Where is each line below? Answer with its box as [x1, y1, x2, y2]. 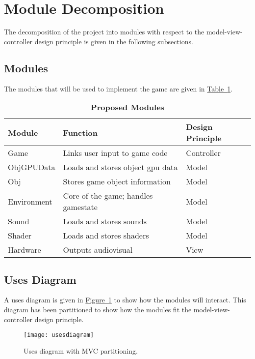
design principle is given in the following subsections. [34, 36, 193, 46]
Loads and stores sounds [63, 215, 147, 227]
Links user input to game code [63, 147, 168, 159]
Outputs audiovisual [63, 244, 133, 256]
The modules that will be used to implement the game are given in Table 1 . [4, 83, 233, 93]
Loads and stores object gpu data [63, 161, 178, 173]
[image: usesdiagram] [24, 331, 94, 339]
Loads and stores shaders [63, 230, 149, 241]
